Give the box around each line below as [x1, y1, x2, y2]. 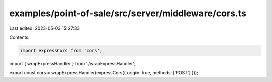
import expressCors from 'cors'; [20, 48, 103, 53]
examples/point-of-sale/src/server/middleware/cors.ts [9, 8, 246, 19]
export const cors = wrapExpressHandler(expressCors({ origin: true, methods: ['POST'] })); [9, 70, 199, 76]
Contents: [9, 34, 30, 40]
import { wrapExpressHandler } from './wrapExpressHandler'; [9, 60, 136, 66]
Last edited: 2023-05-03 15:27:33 [9, 25, 80, 31]
